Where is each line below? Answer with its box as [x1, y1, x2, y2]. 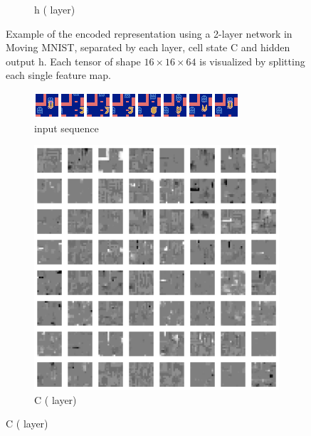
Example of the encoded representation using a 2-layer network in [6, 26, 292, 41]
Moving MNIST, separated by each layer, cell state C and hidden [6, 40, 290, 55]
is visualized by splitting [199, 53, 305, 68]
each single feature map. [6, 68, 111, 83]
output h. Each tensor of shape [6, 53, 141, 68]
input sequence [34, 120, 99, 135]
